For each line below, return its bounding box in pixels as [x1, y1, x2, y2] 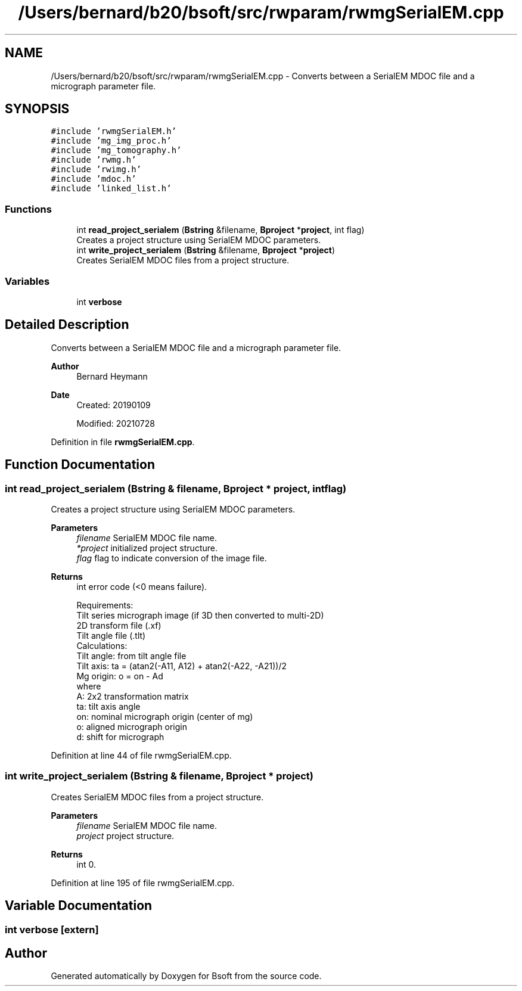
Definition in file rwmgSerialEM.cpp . [51, 436, 195, 447]
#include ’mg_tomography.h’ [51, 145, 182, 156]
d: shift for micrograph [76, 732, 164, 742]
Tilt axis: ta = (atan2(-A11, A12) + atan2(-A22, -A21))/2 [76, 661, 287, 671]
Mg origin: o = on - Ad [76, 671, 163, 681]
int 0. [76, 859, 97, 869]
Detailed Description [5, 317, 129, 333]
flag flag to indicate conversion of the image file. [76, 553, 267, 563]
